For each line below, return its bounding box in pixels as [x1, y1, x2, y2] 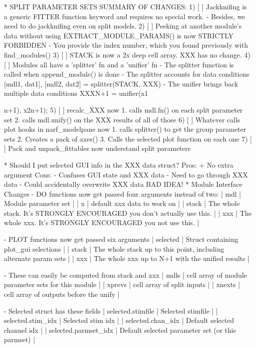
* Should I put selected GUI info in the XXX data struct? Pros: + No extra [4, 159, 233, 170]
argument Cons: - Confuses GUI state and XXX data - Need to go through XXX [4, 169, 248, 179]
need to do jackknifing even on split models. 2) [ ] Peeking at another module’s [4, 21, 242, 31]
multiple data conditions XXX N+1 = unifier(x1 [4, 88, 148, 98]
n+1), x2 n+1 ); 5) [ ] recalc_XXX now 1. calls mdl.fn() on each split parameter [4, 104, 243, 115]
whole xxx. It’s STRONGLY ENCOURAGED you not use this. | [4, 217, 199, 228]
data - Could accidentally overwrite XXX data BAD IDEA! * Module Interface [4, 179, 243, 189]
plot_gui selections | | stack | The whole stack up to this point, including [4, 243, 224, 254]
